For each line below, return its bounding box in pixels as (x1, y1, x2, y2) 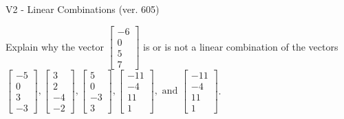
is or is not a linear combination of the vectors (143, 39, 338, 53)
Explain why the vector (6, 39, 104, 53)
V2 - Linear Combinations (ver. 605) (6, 2, 160, 16)
